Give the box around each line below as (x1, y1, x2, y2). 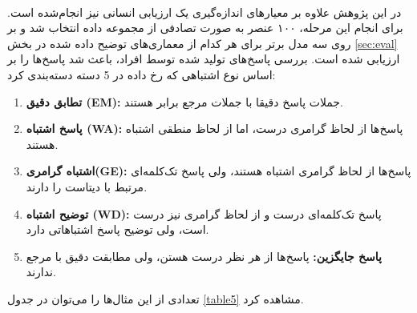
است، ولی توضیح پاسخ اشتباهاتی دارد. (26, 221, 209, 238)
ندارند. (26, 263, 56, 280)
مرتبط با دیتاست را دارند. (26, 178, 148, 195)
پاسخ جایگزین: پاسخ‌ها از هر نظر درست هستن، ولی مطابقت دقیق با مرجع (26, 247, 382, 264)
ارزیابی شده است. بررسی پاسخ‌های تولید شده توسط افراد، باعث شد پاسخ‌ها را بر (7, 50, 400, 67)
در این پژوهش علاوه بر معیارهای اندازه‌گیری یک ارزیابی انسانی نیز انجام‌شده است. (7, 3, 402, 20)
